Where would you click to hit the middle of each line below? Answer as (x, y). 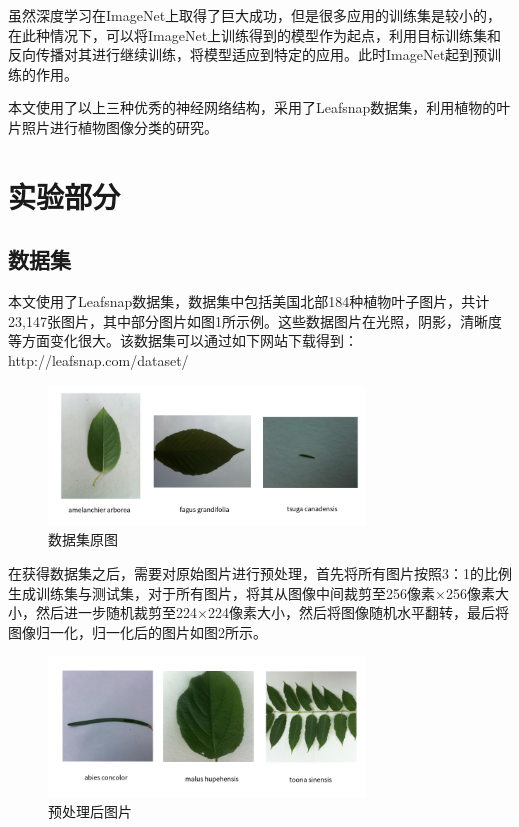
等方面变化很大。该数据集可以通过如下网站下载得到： (183, 340)
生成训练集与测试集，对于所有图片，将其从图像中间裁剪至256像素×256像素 (251, 592)
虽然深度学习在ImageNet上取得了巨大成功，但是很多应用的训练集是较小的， (255, 15)
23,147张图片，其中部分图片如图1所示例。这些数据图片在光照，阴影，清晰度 (255, 320)
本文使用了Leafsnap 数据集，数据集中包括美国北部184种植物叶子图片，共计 (249, 301)
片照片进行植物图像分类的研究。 (113, 126)
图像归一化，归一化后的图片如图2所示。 (137, 631)
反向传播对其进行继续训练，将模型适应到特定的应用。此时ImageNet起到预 (248, 54)
